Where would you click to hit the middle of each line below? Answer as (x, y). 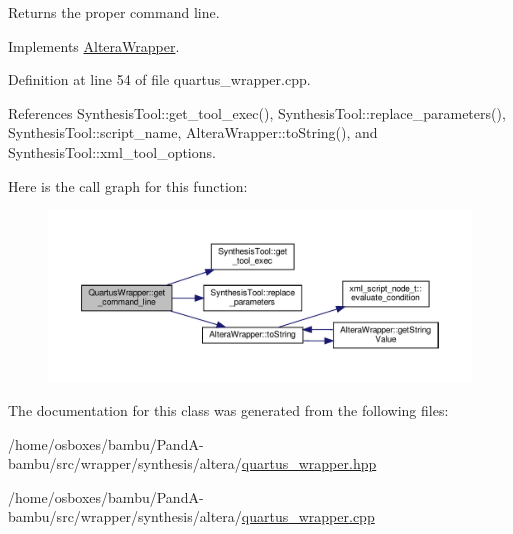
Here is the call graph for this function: (128, 185)
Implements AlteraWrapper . (94, 45)
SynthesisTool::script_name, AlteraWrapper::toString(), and (193, 132)
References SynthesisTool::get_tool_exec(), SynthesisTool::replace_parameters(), (257, 112)
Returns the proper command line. (114, 12)
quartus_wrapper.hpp (309, 463)
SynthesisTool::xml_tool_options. (112, 151)
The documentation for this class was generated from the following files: (228, 410)
